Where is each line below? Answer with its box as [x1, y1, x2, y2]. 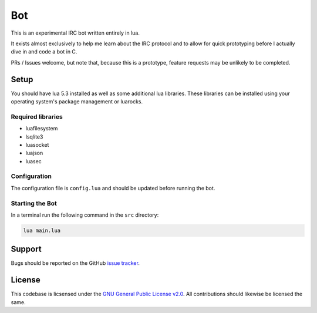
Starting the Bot [11, 199, 57, 207]
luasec [25, 157, 42, 164]
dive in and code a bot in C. [11, 48, 77, 55]
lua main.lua [23, 227, 61, 234]
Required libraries [11, 112, 63, 120]
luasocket [25, 141, 49, 148]
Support [11, 244, 42, 254]
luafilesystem [25, 125, 58, 132]
